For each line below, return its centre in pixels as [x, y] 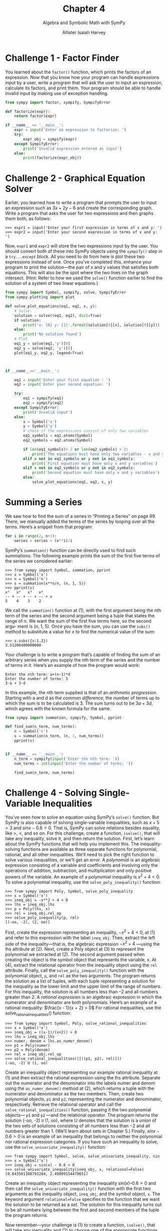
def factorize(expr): [28, 111]
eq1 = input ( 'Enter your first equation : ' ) [62, 380]
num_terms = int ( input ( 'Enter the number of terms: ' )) [74, 763]
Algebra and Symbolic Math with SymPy [84, 23]
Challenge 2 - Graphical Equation [75, 178]
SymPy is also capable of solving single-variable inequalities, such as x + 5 [82, 823]
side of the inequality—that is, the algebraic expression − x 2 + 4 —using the [82, 943]
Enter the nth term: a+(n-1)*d [38, 674]
